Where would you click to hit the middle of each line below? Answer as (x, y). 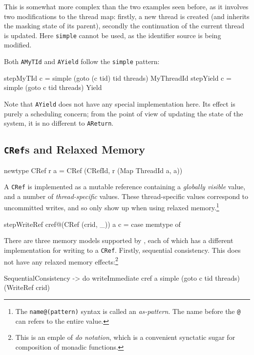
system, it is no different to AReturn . (59, 123)
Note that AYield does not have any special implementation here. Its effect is (120, 103)
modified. (18, 45)
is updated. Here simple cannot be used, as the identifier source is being (113, 35)
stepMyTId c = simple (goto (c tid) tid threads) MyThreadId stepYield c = (118, 78)
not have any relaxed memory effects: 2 (61, 261)
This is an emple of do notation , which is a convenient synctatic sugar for (125, 337)
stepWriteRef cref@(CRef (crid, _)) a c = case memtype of (92, 224)
